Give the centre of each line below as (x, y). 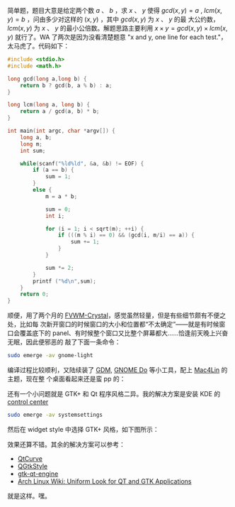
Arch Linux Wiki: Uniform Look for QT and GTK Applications (104, 481)
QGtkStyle (33, 466)
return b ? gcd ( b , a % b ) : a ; (66, 85)
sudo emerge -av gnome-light (50, 356)
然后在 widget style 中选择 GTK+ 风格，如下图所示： (83, 429)
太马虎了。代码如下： (38, 46)
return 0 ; (35, 294)
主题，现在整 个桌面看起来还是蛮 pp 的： (67, 379)
